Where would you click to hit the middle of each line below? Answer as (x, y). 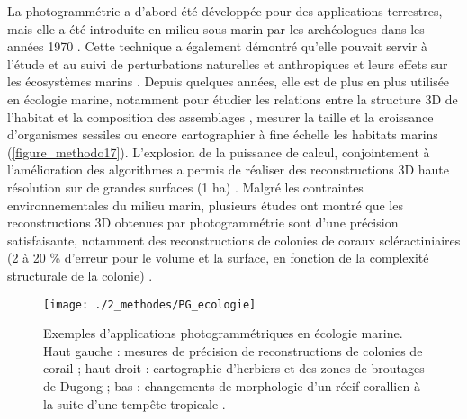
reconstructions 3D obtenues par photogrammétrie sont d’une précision (203, 223)
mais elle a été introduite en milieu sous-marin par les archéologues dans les (216, 28)
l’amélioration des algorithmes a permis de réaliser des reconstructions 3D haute (228, 169)
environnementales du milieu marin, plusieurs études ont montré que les (205, 205)
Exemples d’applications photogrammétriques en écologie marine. (223, 333)
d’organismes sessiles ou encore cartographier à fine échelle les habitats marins (223, 134)
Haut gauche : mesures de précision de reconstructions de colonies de (233, 350)
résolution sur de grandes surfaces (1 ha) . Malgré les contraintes (185, 187)
